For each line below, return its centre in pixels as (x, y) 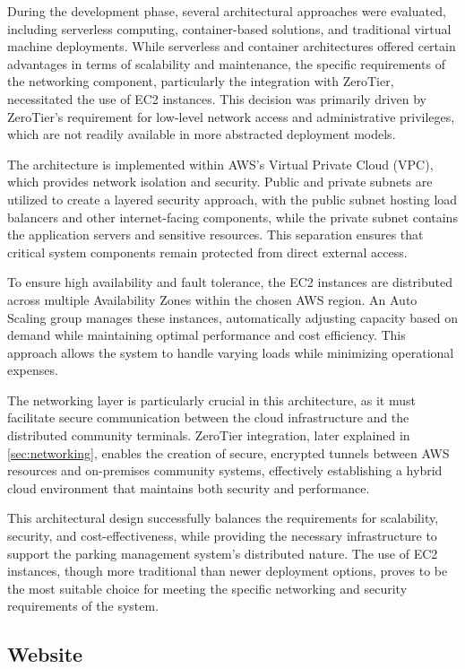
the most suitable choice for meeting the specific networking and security (207, 588)
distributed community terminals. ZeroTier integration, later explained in (209, 435)
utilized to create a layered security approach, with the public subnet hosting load (232, 199)
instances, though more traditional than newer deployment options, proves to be (228, 571)
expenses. (33, 370)
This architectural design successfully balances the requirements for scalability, (223, 518)
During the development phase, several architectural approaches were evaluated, (227, 11)
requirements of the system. (83, 606)
